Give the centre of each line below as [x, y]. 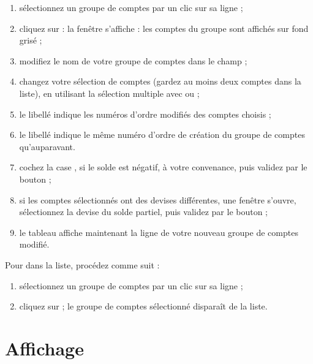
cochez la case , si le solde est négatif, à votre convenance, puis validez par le [163, 167]
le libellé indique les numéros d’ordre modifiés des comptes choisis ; [145, 114]
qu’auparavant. [47, 146]
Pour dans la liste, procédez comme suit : [82, 264]
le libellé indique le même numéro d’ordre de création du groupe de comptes [162, 135]
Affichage [44, 348]
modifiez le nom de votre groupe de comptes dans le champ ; [133, 60]
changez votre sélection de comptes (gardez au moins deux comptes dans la [160, 81]
